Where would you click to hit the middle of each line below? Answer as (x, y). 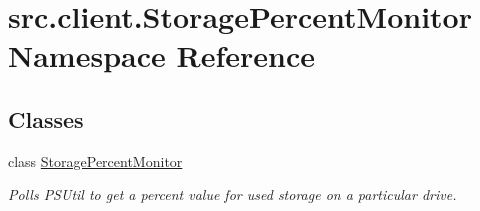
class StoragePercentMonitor (95, 160)
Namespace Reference (161, 55)
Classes (46, 118)
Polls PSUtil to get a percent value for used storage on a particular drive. (232, 194)
